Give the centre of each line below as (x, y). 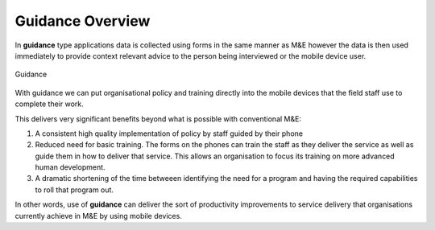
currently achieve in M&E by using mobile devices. (99, 216)
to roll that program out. (75, 190)
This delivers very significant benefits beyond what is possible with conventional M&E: (158, 119)
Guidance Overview (83, 21)
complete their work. (49, 104)
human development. (70, 167)
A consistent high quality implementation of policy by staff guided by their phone (169, 133)
